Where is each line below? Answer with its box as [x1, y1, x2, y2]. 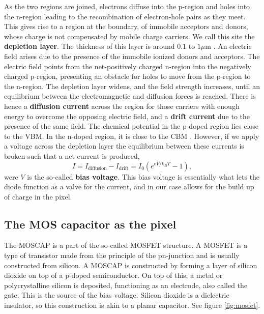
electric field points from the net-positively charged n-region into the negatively [4, 61, 251, 71]
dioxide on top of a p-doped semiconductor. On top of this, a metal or [4, 270, 223, 280]
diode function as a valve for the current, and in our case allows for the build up [4, 181, 254, 192]
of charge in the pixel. [4, 191, 72, 202]
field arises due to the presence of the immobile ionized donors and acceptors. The [4, 50, 260, 61]
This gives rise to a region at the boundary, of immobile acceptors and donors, [4, 21, 248, 32]
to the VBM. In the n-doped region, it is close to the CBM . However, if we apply [4, 130, 259, 141]
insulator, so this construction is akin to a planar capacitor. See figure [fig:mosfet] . [4, 300, 260, 310]
